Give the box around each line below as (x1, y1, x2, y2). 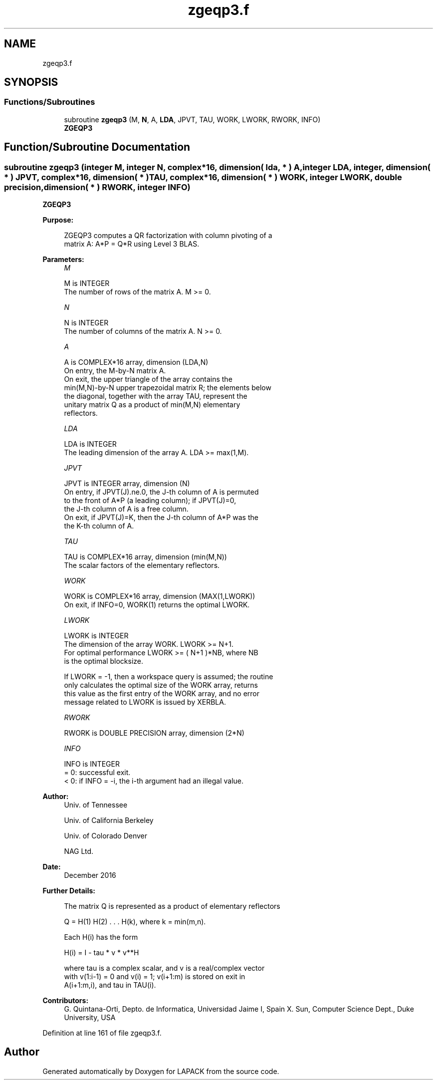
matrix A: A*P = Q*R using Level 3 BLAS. (64, 240, 200, 249)
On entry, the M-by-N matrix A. (64, 366, 166, 375)
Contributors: (42, 996, 89, 1005)
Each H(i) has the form (64, 933, 138, 942)
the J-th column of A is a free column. (64, 505, 189, 514)
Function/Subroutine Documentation (4, 141, 191, 154)
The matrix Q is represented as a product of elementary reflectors (64, 902, 280, 911)
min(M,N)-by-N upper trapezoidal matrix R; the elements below (64, 383, 271, 392)
